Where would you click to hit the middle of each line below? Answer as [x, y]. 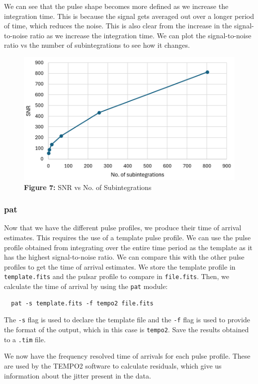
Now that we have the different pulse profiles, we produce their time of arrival [123, 228]
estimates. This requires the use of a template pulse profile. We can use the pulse [128, 238]
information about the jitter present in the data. [78, 375]
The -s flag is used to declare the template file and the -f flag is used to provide [127, 320]
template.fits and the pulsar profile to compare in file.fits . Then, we [117, 276]
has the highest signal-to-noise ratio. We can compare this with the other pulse [124, 257]
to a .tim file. [25, 339]
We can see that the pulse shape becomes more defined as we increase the [116, 6]
